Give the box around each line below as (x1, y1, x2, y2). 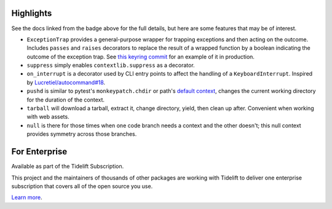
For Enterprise (11, 146, 68, 157)
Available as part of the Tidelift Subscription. (11, 163, 124, 170)
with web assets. (26, 113, 70, 120)
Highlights (11, 8, 52, 18)
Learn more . (11, 194, 42, 201)
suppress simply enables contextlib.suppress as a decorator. (26, 61, 195, 69)
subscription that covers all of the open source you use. (11, 182, 153, 190)
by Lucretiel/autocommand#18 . (26, 79, 106, 86)
